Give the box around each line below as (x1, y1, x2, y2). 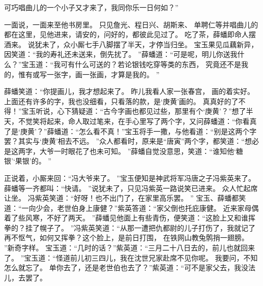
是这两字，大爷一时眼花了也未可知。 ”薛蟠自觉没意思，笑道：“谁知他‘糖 (4, 145, 243, 156)
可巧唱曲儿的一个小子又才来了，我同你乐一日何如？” (4, 2, 179, 12)
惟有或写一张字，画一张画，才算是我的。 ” (18, 69, 160, 79)
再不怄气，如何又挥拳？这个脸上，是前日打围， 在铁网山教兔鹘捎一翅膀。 (4, 232, 249, 243)
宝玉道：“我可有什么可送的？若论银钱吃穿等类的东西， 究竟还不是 (21, 58, 241, 69)
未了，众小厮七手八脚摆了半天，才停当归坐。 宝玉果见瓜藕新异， (42, 39, 258, 49)
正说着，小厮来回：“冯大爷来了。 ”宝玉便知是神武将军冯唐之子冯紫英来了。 (4, 172, 255, 183)
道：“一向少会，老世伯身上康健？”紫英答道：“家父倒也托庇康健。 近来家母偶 (4, 202, 259, 213)
